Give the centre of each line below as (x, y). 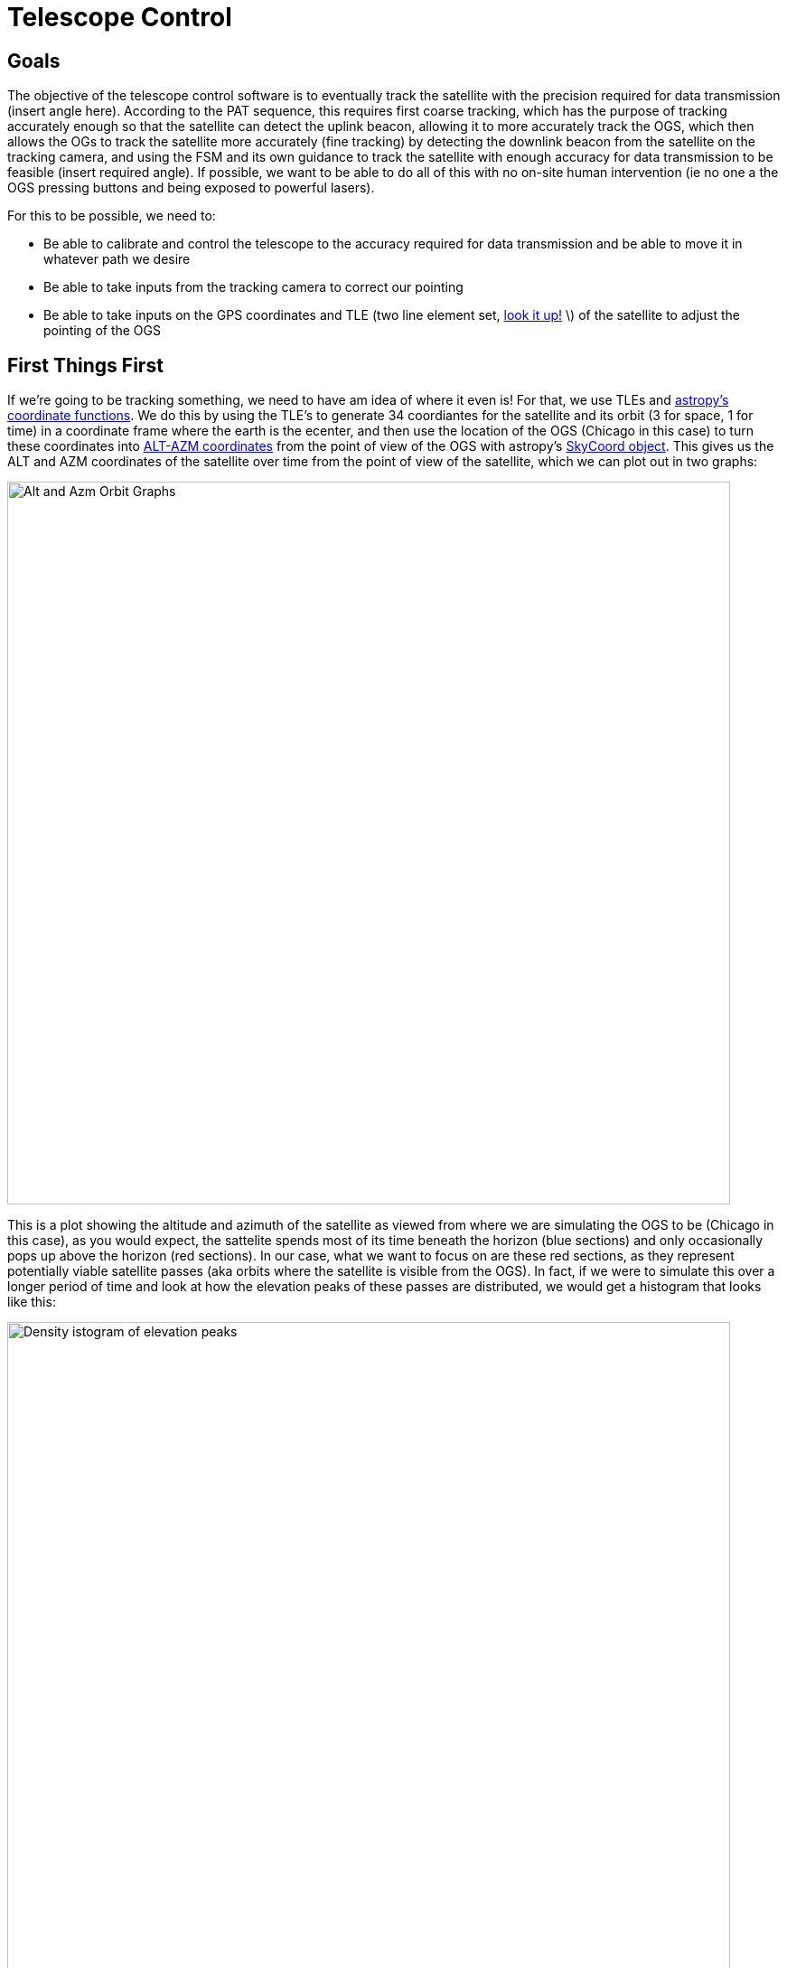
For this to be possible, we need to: (112, 216)
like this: (32, 1302)
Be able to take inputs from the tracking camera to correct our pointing (253, 287)
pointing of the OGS (102, 331)
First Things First (85, 365)
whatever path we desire (117, 259)
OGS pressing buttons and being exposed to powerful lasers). (191, 188)
